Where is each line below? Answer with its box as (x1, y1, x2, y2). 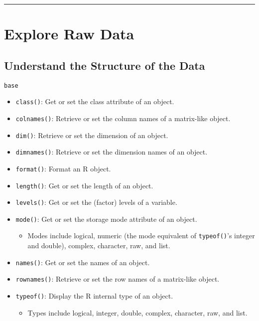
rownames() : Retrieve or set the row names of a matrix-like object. (15, 274, 220, 284)
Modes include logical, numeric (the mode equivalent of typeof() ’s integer (27, 230, 255, 241)
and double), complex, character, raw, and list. (27, 240, 170, 251)
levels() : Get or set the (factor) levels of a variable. (15, 197, 177, 207)
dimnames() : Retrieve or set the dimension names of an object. (15, 147, 208, 157)
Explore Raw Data (4, 23, 134, 44)
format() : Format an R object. (15, 163, 111, 173)
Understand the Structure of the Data (4, 57, 205, 73)
